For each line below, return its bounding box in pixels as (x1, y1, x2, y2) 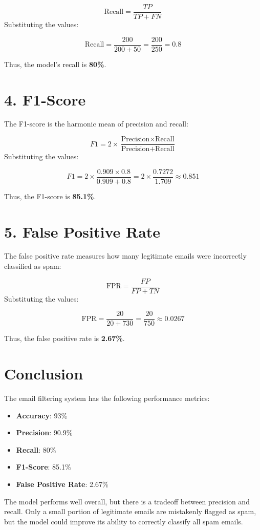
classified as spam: (4, 261, 61, 271)
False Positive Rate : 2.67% (16, 479, 109, 490)
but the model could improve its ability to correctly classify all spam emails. (4, 516, 243, 526)
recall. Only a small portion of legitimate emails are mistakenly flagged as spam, (4, 506, 256, 517)
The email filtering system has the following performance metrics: (4, 393, 210, 404)
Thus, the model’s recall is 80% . (4, 58, 106, 69)
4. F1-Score (4, 89, 86, 110)
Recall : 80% (16, 444, 56, 455)
